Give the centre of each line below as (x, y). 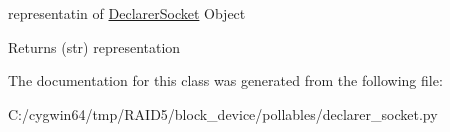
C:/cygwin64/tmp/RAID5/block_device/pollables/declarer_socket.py (223, 113)
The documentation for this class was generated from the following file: (225, 80)
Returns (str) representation (94, 46)
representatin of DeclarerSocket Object (127, 13)
